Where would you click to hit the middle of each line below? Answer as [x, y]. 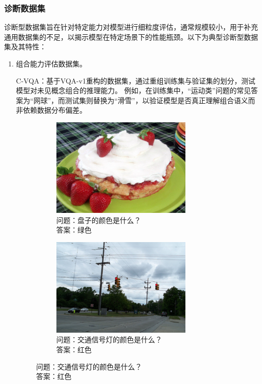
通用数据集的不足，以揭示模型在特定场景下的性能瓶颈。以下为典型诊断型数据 [131, 36]
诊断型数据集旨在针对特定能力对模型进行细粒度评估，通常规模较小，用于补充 [131, 27]
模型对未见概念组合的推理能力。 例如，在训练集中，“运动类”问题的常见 [133, 90]
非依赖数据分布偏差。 [51, 110]
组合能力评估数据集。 [51, 63]
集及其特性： [25, 47]
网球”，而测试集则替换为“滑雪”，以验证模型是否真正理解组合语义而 [144, 100]
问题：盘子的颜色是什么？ [99, 220]
